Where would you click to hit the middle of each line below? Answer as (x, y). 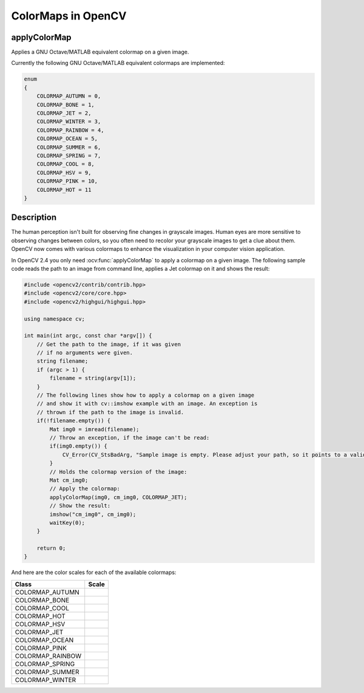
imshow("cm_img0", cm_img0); (93, 514)
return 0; (51, 548)
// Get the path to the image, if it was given (109, 344)
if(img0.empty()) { (78, 446)
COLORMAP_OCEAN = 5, (67, 139)
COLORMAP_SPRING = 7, (69, 155)
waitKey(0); (67, 523)
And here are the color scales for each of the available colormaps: (94, 572)
